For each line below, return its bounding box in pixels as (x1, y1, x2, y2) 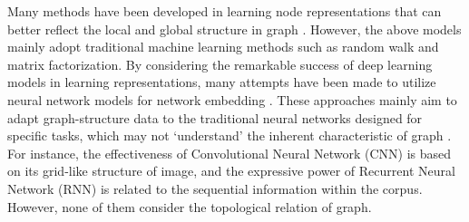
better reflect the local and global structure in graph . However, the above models (7, 19, 462, 38)
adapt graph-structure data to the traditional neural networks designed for (7, 108, 423, 127)
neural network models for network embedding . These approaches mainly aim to (7, 90, 457, 109)
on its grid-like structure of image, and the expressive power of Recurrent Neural (7, 161, 455, 180)
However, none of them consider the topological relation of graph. (7, 197, 372, 216)
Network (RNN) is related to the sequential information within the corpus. (7, 179, 423, 198)
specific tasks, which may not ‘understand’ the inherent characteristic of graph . (7, 126, 452, 145)
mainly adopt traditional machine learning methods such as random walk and (7, 37, 439, 56)
